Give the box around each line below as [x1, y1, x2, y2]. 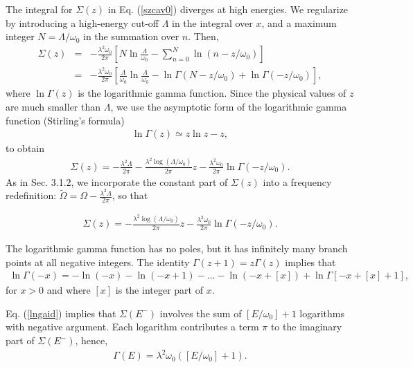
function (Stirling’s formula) [6, 113, 125, 127]
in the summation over [83, 29, 179, 44]
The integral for [6, 2, 73, 16]
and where [46, 283, 91, 297]
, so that [112, 188, 148, 203]
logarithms [299, 305, 344, 320]
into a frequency [263, 174, 332, 189]
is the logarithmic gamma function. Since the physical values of [78, 86, 346, 100]
